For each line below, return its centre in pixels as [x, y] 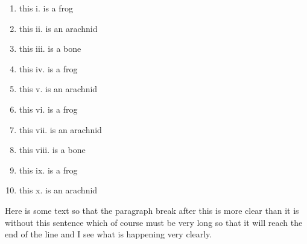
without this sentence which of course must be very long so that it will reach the [154, 222]
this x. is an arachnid [58, 190]
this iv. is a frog [48, 68]
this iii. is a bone [50, 48]
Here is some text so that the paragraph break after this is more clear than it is [152, 210]
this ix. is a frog [48, 170]
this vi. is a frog [48, 109]
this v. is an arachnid [58, 89]
